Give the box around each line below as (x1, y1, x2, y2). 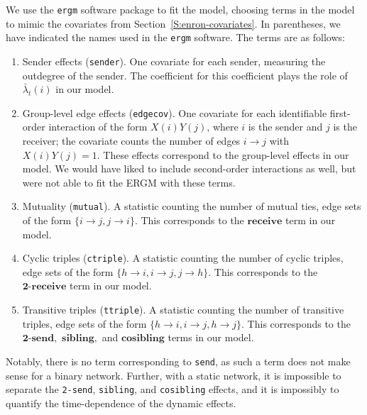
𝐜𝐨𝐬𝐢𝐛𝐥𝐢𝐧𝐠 (121, 333, 165, 344)
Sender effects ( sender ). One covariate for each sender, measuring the (22, 53, 326, 68)
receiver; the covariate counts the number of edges (22, 133, 241, 148)
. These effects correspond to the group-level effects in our (97, 147, 349, 162)
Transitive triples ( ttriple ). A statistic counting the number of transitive (22, 302, 344, 317)
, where (207, 119, 239, 134)
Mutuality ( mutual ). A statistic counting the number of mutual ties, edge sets (22, 199, 361, 214)
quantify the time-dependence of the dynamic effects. (6, 395, 236, 410)
